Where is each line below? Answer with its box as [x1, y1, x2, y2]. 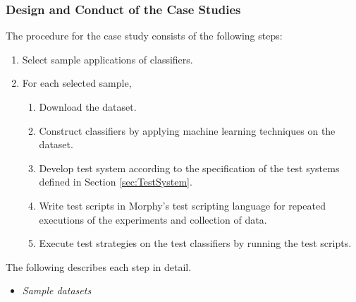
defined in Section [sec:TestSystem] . [39, 174, 192, 189]
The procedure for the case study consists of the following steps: [6, 28, 283, 43]
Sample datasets [22, 283, 92, 298]
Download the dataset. [39, 99, 137, 114]
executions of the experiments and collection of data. [39, 212, 267, 226]
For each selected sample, [22, 75, 132, 90]
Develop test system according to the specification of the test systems [39, 160, 340, 175]
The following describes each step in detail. [6, 259, 192, 274]
